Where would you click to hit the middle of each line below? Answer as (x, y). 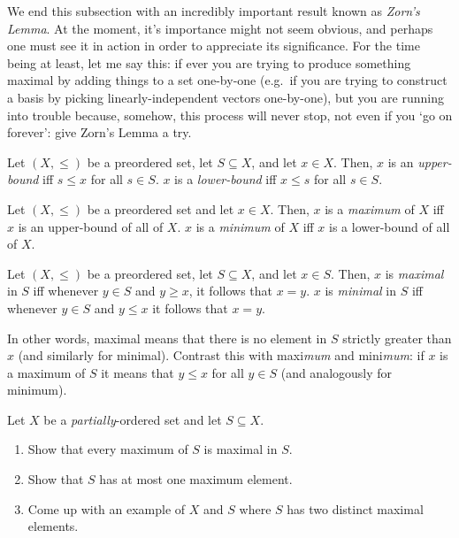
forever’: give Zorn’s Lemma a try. (99, 132)
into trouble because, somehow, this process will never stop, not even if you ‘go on (230, 115)
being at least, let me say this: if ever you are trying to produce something (209, 62)
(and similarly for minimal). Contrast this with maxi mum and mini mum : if (221, 355)
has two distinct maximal (355, 508)
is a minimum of (240, 226)
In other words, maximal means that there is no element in (167, 338)
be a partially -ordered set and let (133, 419)
